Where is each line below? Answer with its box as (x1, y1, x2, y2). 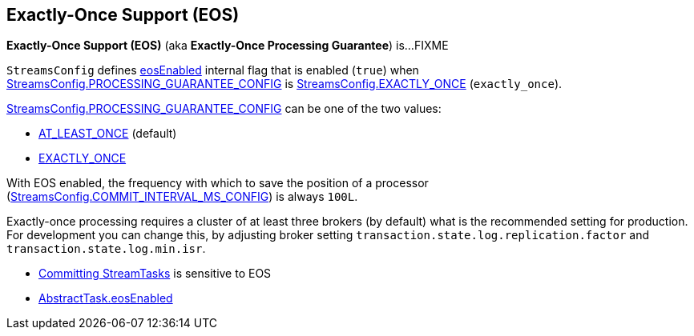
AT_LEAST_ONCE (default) (38, 126, 177, 141)
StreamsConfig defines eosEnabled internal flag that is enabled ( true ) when (6, 63, 419, 78)
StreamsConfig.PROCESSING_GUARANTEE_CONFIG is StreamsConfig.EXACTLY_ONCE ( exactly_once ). (6, 77, 563, 91)
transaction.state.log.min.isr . (6, 242, 206, 256)
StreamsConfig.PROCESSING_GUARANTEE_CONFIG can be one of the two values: (6, 102, 442, 116)
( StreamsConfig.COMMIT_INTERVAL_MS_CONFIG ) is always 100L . (6, 190, 358, 204)
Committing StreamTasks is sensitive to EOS (38, 266, 272, 281)
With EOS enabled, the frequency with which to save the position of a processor (6, 176, 429, 190)
